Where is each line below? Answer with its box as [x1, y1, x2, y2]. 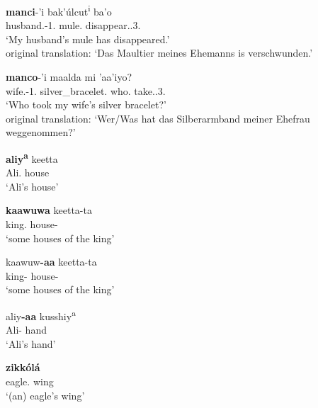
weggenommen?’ [6, 125, 76, 140]
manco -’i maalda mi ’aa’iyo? [6, 69, 132, 84]
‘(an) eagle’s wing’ [6, 387, 85, 402]
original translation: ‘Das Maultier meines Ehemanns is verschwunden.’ [6, 45, 313, 60]
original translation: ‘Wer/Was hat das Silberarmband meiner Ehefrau [6, 110, 310, 125]
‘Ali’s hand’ [6, 336, 56, 351]
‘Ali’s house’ [6, 178, 59, 193]
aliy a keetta [6, 149, 58, 166]
